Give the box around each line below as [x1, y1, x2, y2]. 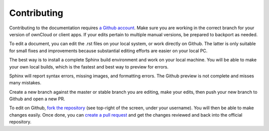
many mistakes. [9, 80, 42, 86]
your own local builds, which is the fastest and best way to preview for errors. [9, 64, 169, 69]
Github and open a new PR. [9, 96, 65, 102]
